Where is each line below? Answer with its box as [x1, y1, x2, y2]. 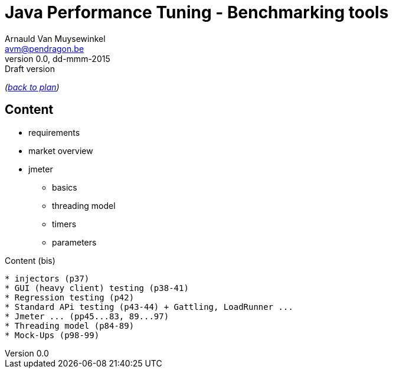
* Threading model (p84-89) [5, 320, 135, 331]
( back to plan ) [5, 81, 60, 92]
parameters [52, 237, 97, 247]
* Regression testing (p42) [5, 292, 135, 302]
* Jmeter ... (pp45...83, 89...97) [5, 311, 169, 321]
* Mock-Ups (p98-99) [5, 330, 100, 340]
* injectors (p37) [5, 273, 90, 283]
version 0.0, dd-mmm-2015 [5, 53, 110, 64]
